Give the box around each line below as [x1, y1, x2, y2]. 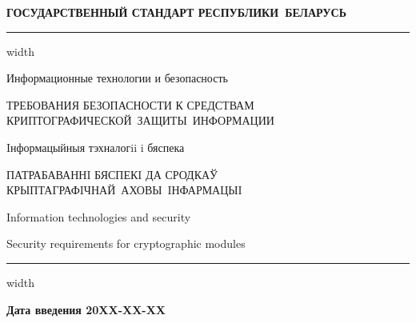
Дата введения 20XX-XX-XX [6, 301, 166, 317]
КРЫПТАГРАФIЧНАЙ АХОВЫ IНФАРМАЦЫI [6, 181, 242, 198]
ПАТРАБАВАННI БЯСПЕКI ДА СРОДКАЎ [6, 165, 218, 182]
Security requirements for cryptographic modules [6, 235, 246, 252]
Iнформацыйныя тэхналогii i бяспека [6, 138, 185, 155]
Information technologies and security [6, 208, 191, 225]
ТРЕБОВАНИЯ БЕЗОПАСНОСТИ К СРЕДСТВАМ [6, 96, 254, 113]
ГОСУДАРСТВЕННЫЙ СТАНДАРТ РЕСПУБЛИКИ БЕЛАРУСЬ [6, 4, 346, 20]
